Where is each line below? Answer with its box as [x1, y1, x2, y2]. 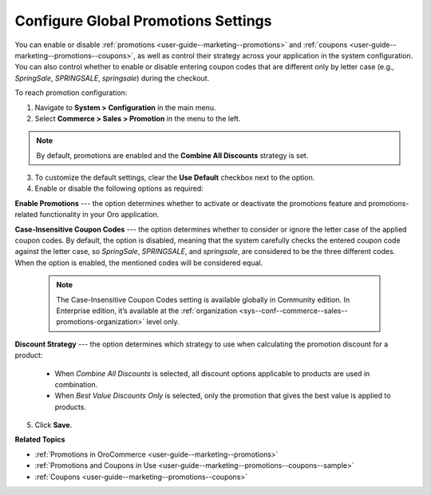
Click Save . [34, 420, 73, 430]
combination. [54, 379, 98, 389]
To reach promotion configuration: [14, 88, 128, 97]
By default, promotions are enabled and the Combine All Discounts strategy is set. [36, 150, 309, 160]
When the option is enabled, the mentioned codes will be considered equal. [14, 258, 263, 267]
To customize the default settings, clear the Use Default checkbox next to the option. [34, 172, 315, 183]
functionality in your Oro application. [39, 210, 160, 220]
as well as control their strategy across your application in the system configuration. [136, 50, 413, 60]
